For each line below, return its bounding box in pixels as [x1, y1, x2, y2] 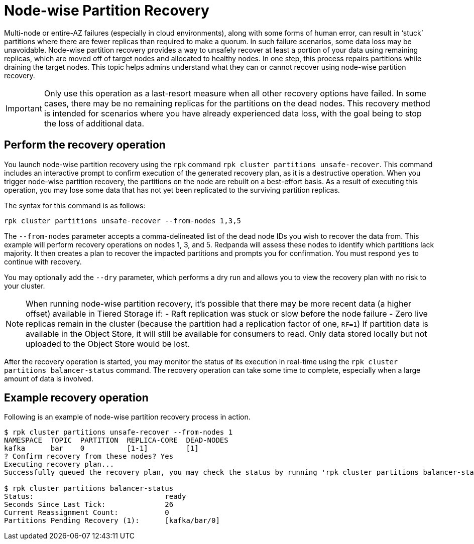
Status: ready [4, 492, 186, 501]
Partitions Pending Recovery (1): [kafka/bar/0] [4, 516, 220, 525]
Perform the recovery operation [4, 139, 166, 152]
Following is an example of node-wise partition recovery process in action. [4, 413, 251, 422]
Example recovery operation [4, 391, 149, 404]
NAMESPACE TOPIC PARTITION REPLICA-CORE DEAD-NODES [4, 436, 228, 445]
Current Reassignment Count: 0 [4, 508, 169, 517]
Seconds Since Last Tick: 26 [4, 500, 174, 509]
